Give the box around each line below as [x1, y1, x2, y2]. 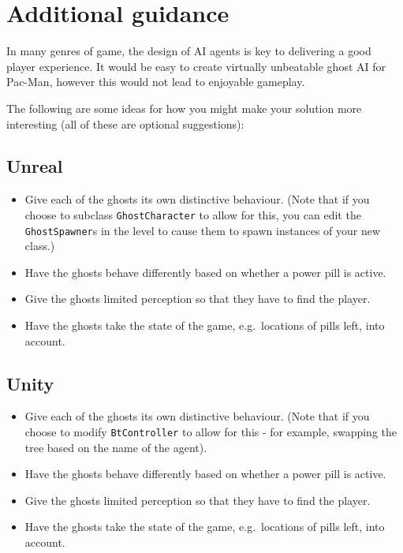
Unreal [6, 154, 63, 178]
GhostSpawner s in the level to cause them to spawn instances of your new [24, 222, 381, 238]
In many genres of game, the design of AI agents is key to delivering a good [6, 43, 371, 59]
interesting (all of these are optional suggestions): [6, 115, 244, 132]
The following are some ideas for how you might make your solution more [6, 99, 362, 116]
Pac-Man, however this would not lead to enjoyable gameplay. [6, 73, 305, 90]
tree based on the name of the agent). [24, 439, 207, 455]
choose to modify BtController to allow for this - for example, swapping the [24, 423, 397, 439]
